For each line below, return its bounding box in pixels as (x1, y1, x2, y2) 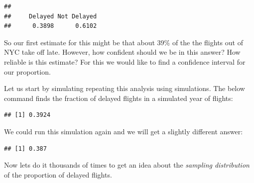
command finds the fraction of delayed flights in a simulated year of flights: (4, 92, 233, 103)
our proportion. (4, 66, 51, 77)
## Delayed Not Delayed (4, 12, 97, 20)
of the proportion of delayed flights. (4, 169, 112, 180)
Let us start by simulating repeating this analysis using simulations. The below (4, 83, 245, 93)
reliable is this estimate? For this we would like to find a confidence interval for (4, 56, 246, 67)
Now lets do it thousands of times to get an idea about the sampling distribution (4, 160, 250, 170)
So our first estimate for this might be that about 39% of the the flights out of (4, 37, 243, 47)
